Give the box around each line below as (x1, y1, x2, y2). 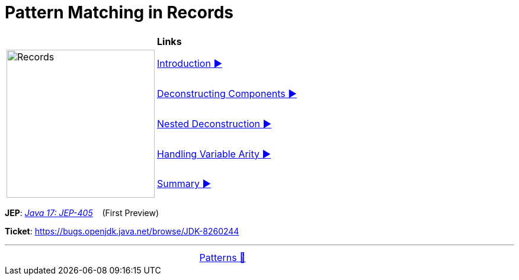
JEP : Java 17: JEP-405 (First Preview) (5, 207, 159, 218)
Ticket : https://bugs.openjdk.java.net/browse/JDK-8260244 (5, 226, 239, 236)
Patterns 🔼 (199, 251, 246, 263)
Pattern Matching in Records (5, 2, 233, 22)
